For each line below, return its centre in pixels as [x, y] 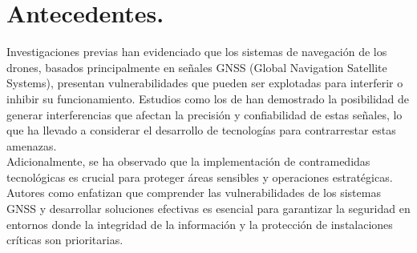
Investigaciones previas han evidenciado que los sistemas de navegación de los [197, 52]
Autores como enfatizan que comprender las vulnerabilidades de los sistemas [194, 193]
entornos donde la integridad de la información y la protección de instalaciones [200, 224]
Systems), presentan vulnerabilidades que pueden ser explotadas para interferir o [205, 83]
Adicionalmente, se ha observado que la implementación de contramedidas [188, 161]
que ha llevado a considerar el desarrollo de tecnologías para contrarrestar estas [201, 130]
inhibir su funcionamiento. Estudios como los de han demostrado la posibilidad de [208, 98]
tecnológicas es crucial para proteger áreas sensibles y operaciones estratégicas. [200, 177]
